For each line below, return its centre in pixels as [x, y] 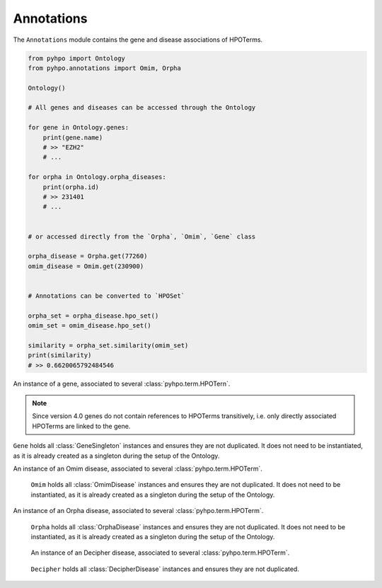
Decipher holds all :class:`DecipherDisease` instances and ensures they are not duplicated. [165, 569]
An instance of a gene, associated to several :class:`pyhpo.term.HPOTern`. [122, 384]
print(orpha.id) [71, 187]
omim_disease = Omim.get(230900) [86, 266]
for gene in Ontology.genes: [79, 128]
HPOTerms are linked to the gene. [81, 426]
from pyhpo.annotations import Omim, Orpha [105, 68]
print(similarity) [60, 355]
